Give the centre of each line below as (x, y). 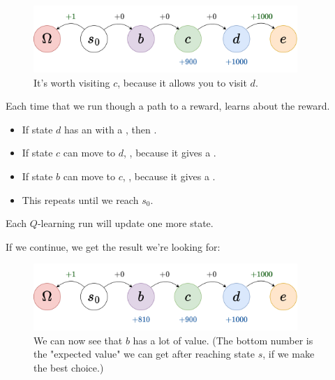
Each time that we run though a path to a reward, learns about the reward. (168, 106)
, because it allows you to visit (182, 82)
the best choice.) (69, 368)
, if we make (289, 354)
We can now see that (78, 340)
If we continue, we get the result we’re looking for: (113, 246)
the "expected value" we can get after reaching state (144, 354)
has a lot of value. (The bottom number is (223, 340)
